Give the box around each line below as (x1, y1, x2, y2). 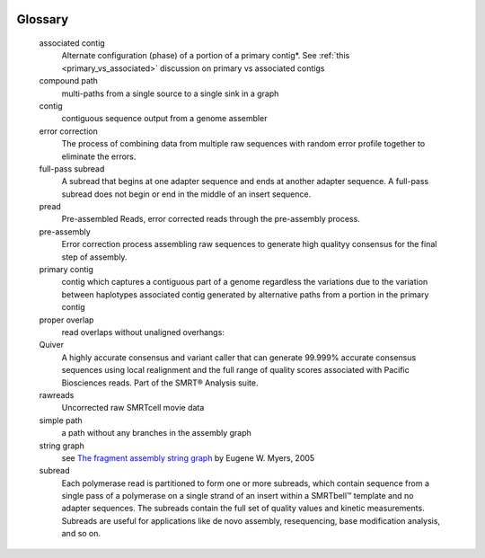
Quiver (39, 340, 65, 350)
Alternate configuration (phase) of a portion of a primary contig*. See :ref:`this (61, 50, 350, 61)
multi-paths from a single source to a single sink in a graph (61, 88, 279, 99)
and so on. (61, 528, 101, 539)
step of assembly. (61, 252, 128, 262)
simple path (39, 414, 83, 426)
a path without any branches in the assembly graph (61, 428, 251, 438)
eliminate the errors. (61, 151, 137, 162)
